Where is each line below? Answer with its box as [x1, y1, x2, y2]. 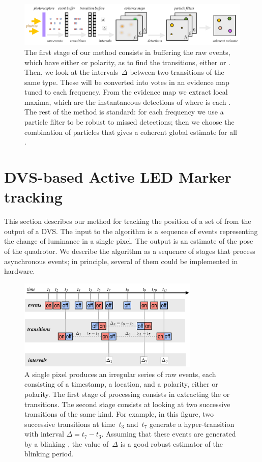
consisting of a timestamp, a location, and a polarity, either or [24, 379, 218, 389]
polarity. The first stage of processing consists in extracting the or [24, 388, 230, 399]
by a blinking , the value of [24, 438, 109, 449]
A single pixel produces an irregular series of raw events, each [24, 368, 216, 379]
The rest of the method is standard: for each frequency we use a [24, 106, 224, 117]
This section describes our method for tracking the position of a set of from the [4, 216, 251, 226]
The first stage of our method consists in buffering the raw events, [24, 46, 230, 57]
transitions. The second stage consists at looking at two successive [24, 398, 230, 409]
